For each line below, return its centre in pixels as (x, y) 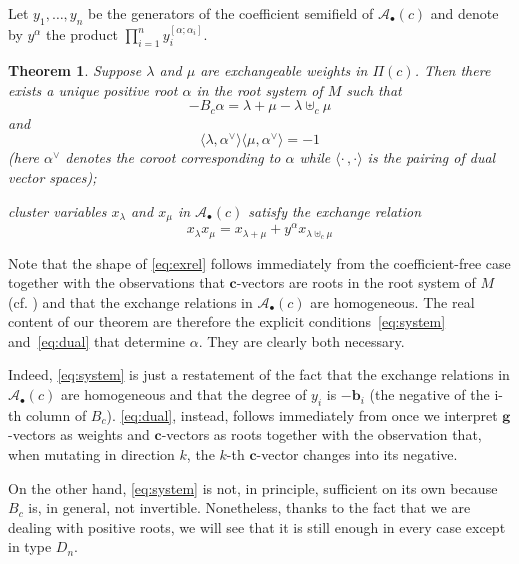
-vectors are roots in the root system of (356, 282)
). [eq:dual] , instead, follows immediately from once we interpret (302, 414)
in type (30, 546)
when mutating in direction (91, 454)
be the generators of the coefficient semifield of (231, 13)
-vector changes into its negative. (357, 454)
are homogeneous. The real (392, 301)
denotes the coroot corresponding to (173, 157)
